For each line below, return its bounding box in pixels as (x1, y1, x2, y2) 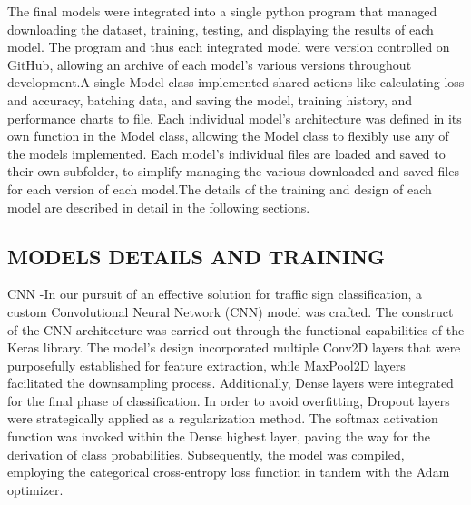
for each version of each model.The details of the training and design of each (7, 179, 432, 198)
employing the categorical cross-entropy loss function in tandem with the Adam (7, 462, 450, 481)
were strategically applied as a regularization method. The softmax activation (7, 409, 438, 428)
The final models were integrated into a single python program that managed (7, 2, 437, 20)
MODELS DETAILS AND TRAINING (7, 242, 386, 270)
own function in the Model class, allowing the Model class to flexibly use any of (7, 126, 449, 145)
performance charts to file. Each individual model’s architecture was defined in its (7, 108, 462, 127)
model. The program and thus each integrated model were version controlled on (7, 37, 450, 56)
